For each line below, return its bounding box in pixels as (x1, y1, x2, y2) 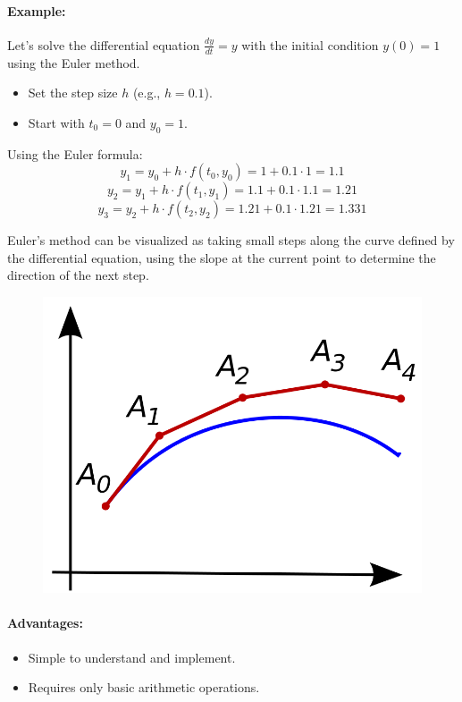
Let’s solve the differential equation (7, 35, 200, 54)
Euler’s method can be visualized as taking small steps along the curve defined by (7, 231, 455, 250)
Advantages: (7, 613, 83, 632)
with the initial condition (241, 35, 379, 54)
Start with (28, 113, 85, 131)
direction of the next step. (7, 266, 149, 284)
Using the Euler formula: (7, 144, 143, 163)
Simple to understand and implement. (28, 647, 236, 666)
